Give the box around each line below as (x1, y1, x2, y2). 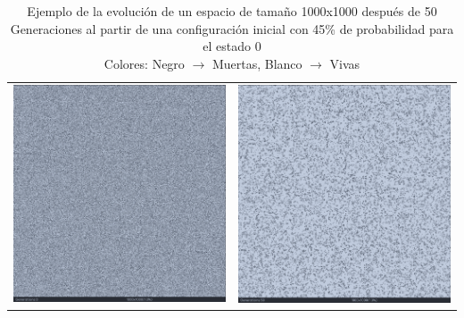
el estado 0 (203, 37, 261, 55)
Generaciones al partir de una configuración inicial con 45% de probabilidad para (10, 19, 454, 38)
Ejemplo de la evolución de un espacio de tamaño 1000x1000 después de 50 (27, 2, 437, 20)
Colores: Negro (104, 54, 185, 72)
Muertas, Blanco (211, 54, 302, 72)
